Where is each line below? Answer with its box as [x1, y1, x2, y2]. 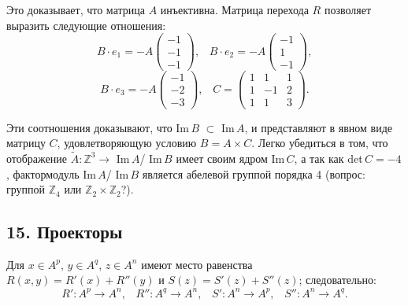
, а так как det [294, 149, 363, 166]
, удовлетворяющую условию [57, 135, 197, 151]
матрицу [6, 135, 46, 151]
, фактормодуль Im [6, 165, 96, 182]
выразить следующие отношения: [6, 17, 166, 33]
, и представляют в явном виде [244, 119, 393, 135]
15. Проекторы [6, 219, 123, 244]
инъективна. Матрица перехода [160, 2, 309, 17]
